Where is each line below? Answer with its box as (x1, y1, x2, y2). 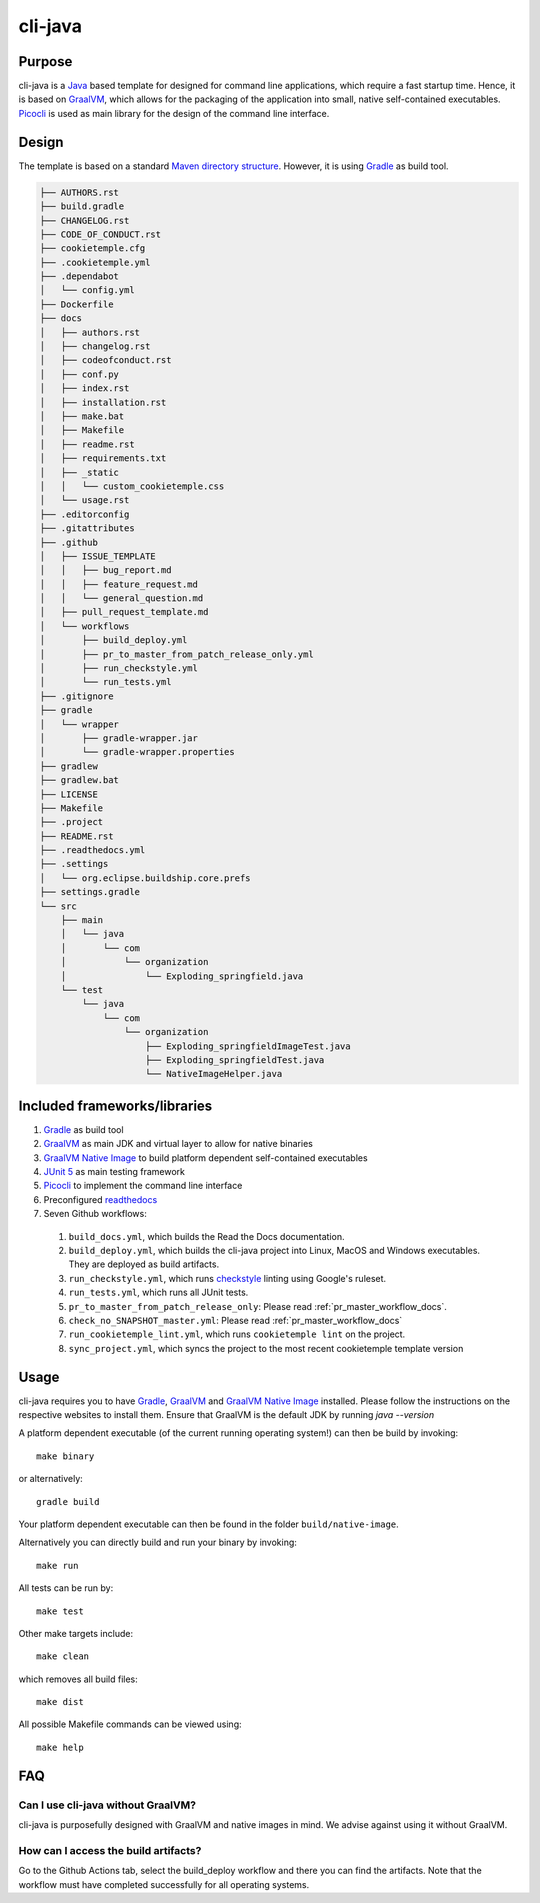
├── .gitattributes (39, 523, 135, 534)
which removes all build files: (18, 1673, 139, 1685)
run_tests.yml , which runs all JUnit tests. (68, 1286, 249, 1299)
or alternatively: (18, 1473, 84, 1485)
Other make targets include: (18, 1627, 134, 1639)
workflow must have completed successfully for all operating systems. (18, 1878, 310, 1890)
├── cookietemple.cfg (39, 243, 146, 254)
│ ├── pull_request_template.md (39, 606, 209, 618)
